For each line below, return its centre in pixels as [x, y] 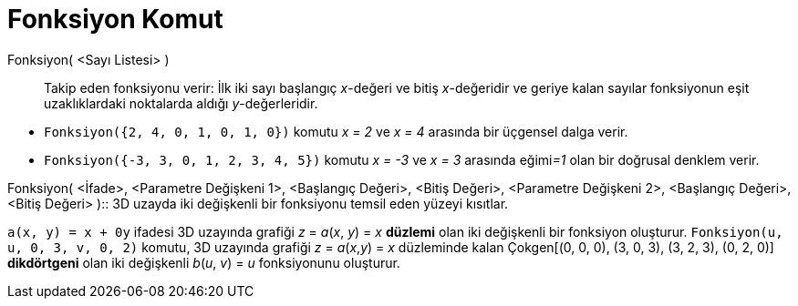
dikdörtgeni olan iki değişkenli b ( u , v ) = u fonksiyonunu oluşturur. [204, 262]
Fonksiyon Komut [115, 19]
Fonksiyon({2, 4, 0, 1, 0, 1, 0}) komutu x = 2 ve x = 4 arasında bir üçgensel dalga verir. [336, 131]
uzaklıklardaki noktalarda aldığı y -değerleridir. [181, 103]
